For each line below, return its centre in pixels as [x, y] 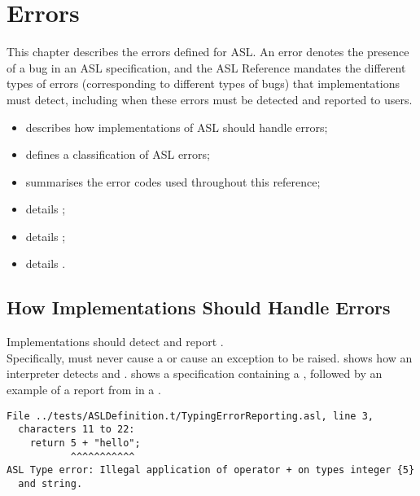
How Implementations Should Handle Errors [199, 307]
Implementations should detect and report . [115, 342]
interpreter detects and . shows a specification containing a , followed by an [195, 373]
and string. [50, 483]
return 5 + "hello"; [85, 443]
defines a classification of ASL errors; [118, 154]
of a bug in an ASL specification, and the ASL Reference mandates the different [206, 67]
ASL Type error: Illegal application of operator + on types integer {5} [211, 470]
